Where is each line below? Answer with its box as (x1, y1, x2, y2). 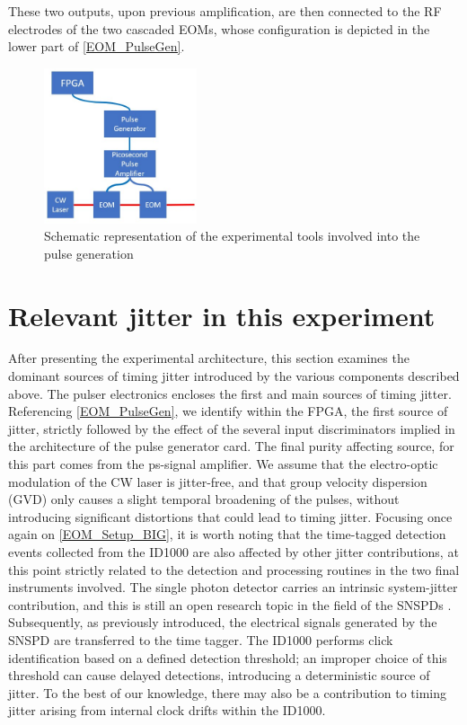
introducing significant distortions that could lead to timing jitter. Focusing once (8, 507, 453, 526)
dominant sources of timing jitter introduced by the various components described (8, 367, 460, 385)
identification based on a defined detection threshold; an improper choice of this (8, 648, 447, 667)
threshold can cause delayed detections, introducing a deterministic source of (8, 666, 430, 685)
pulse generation (44, 243, 134, 262)
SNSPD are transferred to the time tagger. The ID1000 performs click (8, 630, 393, 649)
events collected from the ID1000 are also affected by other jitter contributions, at (8, 542, 459, 561)
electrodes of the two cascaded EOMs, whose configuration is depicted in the (8, 19, 430, 38)
